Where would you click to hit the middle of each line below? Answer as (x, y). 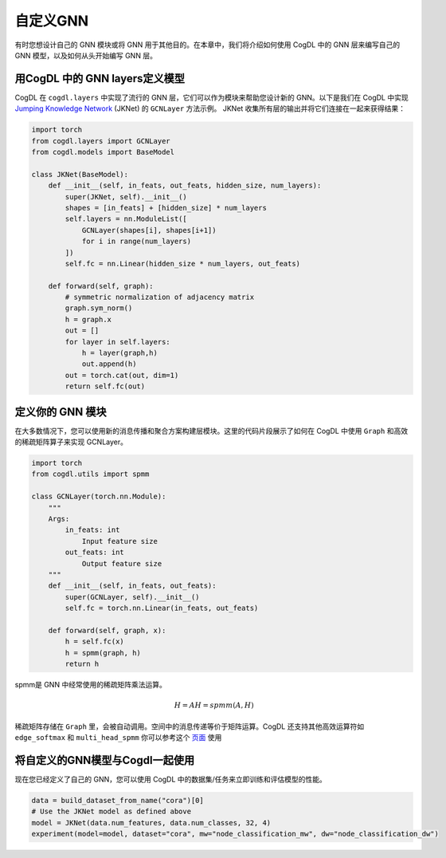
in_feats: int (92, 530)
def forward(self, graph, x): (107, 630)
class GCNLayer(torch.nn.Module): (99, 497)
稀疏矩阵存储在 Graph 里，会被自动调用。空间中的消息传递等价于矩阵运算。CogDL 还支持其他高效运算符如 (190, 726)
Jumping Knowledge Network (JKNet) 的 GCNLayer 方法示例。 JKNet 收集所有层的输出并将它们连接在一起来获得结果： (210, 108)
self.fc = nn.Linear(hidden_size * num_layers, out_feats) (183, 264)
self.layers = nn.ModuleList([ (126, 219)
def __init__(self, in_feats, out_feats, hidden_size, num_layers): (185, 186)
